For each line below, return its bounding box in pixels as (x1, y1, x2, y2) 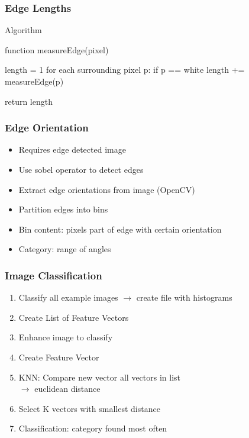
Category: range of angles (18, 243, 111, 255)
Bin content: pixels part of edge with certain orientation (18, 223, 222, 235)
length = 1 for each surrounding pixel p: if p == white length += (5, 63, 245, 76)
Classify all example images (18, 291, 118, 304)
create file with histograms (136, 291, 232, 304)
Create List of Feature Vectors (18, 311, 129, 323)
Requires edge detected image (18, 143, 126, 156)
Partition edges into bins (18, 203, 108, 215)
